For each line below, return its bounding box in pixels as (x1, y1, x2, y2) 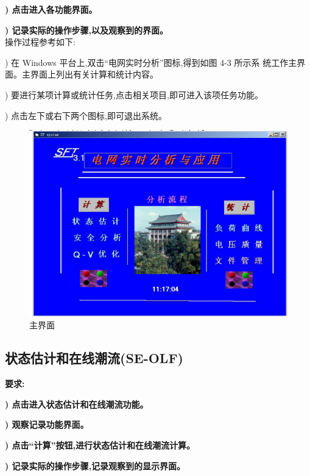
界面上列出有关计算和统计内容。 (30, 68, 158, 81)
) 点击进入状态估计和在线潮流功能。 (5, 397, 149, 410)
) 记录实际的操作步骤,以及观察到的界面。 (5, 23, 169, 36)
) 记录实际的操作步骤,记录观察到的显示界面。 (5, 459, 186, 472)
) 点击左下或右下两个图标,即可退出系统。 (5, 109, 167, 121)
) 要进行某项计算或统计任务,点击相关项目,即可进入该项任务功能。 (5, 88, 263, 101)
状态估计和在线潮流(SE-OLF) (5, 348, 183, 367)
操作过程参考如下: (5, 35, 76, 48)
